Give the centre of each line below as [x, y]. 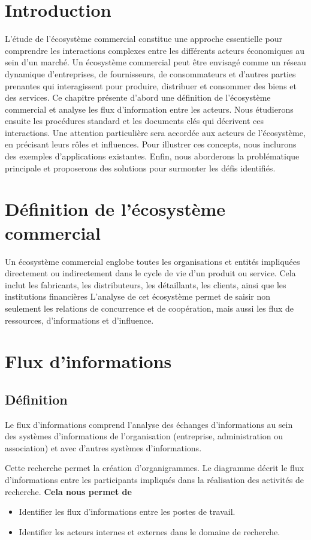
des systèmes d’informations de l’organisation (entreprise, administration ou [144, 436]
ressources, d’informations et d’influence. [79, 320]
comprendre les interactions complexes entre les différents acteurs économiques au [155, 50]
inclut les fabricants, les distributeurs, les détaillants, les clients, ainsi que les [146, 284]
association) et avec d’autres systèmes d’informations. [103, 447]
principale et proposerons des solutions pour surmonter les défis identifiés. [140, 168]
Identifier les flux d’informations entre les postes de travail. [127, 512]
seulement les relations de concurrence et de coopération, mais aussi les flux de [150, 308]
